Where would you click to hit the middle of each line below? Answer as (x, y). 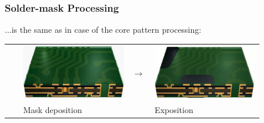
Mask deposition (53, 109)
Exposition (174, 109)
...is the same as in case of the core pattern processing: (103, 30)
